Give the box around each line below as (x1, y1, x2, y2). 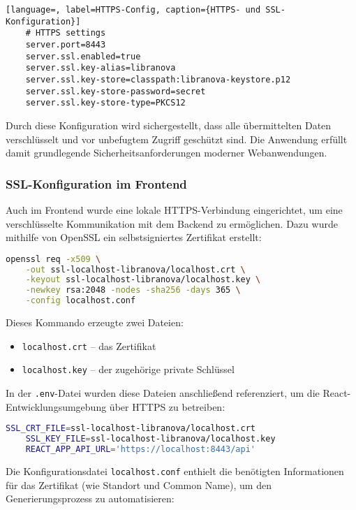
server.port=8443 (25, 39, 106, 50)
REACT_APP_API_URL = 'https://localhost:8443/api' (25, 444, 255, 454)
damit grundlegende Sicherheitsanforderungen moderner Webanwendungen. (6, 145, 327, 160)
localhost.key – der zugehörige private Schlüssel (22, 362, 235, 377)
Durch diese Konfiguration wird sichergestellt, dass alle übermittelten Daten (6, 117, 332, 132)
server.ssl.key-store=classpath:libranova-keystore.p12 (25, 74, 291, 85)
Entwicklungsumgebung (6, 399, 107, 414)
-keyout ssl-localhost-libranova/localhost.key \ (25, 275, 261, 285)
